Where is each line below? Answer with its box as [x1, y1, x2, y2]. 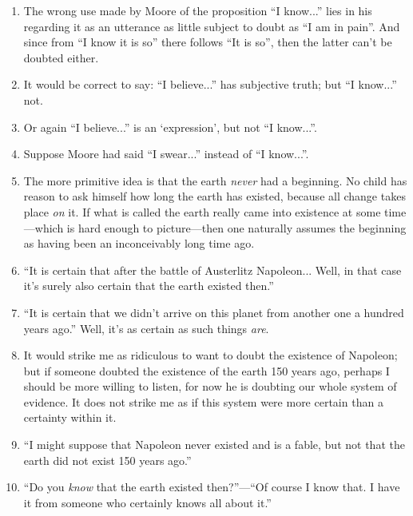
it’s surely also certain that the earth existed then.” [23, 277, 274, 294]
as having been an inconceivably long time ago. [23, 235, 255, 252]
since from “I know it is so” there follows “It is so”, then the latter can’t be [23, 34, 392, 50]
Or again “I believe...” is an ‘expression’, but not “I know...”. [23, 118, 317, 135]
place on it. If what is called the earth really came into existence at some [23, 203, 381, 220]
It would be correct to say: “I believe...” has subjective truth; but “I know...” [23, 76, 397, 93]
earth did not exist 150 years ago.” [23, 451, 192, 468]
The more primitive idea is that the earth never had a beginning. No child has [23, 172, 407, 189]
